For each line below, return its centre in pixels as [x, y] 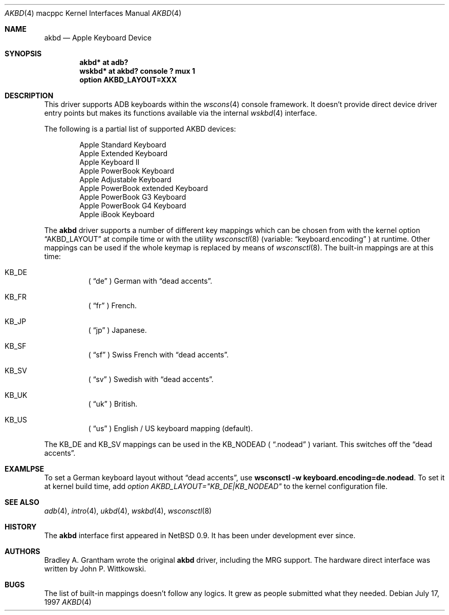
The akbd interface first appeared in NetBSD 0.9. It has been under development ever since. [200, 535]
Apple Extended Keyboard [124, 153]
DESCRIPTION [29, 96]
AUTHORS [23, 551]
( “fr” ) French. [113, 305]
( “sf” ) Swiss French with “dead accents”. [158, 355]
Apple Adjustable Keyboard [125, 179]
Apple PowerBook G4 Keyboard [133, 206]
